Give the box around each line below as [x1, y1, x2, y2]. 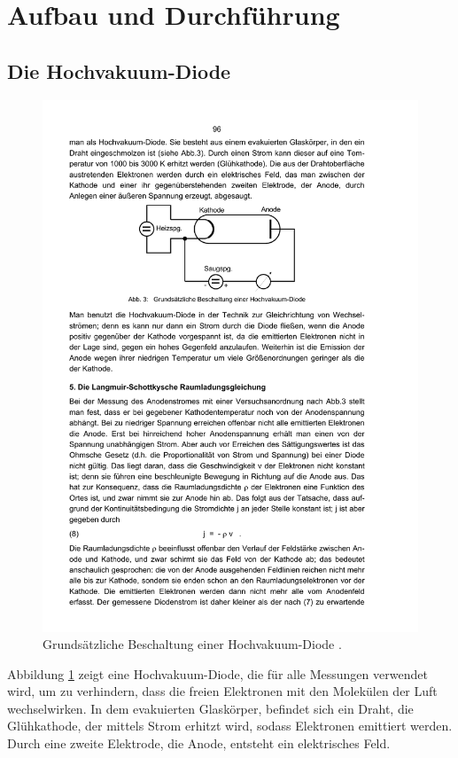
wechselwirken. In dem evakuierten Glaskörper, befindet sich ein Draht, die [7, 699, 414, 717]
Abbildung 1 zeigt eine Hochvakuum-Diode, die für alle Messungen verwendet [7, 664, 428, 683]
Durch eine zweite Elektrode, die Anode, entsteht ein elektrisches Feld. [7, 734, 391, 753]
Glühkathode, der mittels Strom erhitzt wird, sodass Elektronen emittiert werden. [7, 716, 453, 735]
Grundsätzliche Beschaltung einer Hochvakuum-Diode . [43, 635, 342, 653]
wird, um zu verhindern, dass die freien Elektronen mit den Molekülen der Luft [7, 682, 438, 700]
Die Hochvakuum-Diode [7, 57, 231, 84]
